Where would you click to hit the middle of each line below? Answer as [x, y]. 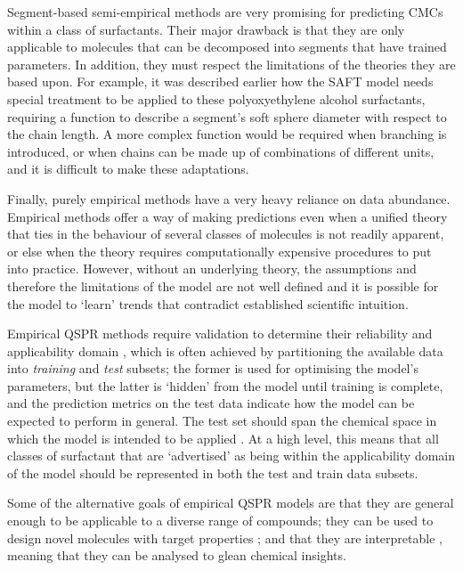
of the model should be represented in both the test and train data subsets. [213, 472]
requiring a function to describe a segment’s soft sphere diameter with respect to [227, 116]
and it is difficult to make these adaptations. [128, 169]
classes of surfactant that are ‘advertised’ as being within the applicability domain [231, 456]
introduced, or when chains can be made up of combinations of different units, [221, 151]
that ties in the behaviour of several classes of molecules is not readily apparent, [226, 234]
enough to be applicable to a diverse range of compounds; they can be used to [220, 521]
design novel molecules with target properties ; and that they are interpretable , [225, 537]
